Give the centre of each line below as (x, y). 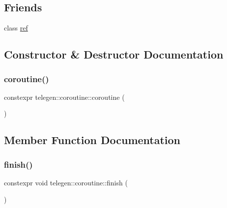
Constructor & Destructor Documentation (114, 54)
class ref (16, 28)
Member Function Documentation (92, 140)
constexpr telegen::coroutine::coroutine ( (64, 97)
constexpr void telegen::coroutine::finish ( (66, 182)
